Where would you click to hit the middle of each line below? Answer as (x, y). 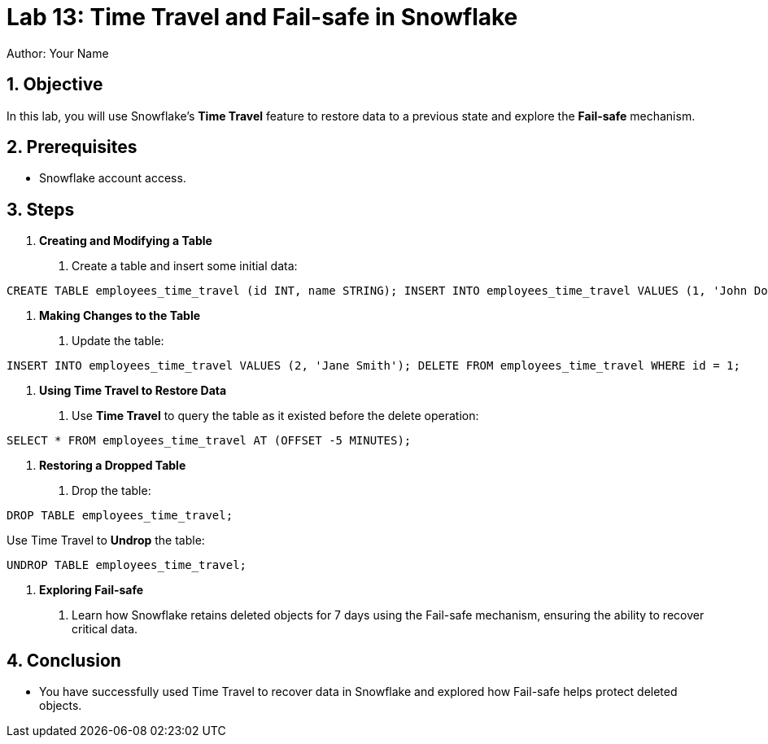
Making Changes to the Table (120, 316)
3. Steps (41, 209)
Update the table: (118, 341)
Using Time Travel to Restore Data (133, 391)
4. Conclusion (64, 660)
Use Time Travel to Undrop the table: (106, 540)
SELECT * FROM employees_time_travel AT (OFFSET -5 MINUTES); (209, 441)
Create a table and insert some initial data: (185, 266)
